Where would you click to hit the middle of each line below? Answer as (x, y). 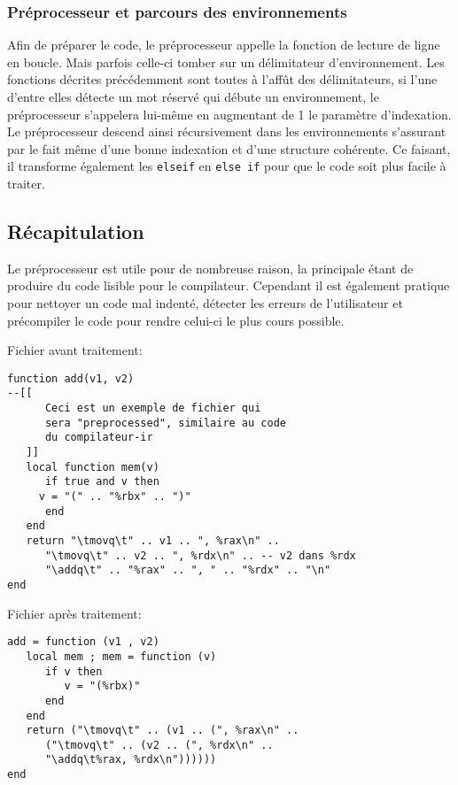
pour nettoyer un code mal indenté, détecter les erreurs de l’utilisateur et (205, 303)
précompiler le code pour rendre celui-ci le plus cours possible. (176, 320)
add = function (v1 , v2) (83, 642)
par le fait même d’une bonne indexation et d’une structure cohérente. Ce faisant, (229, 148)
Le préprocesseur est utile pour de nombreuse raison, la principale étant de (210, 268)
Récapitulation (76, 231)
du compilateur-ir (99, 438)
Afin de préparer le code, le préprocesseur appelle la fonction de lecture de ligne (224, 45)
